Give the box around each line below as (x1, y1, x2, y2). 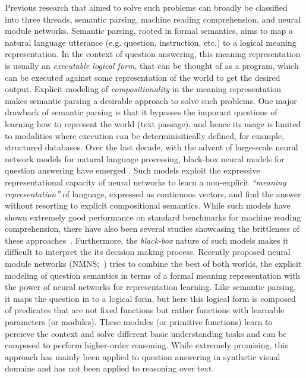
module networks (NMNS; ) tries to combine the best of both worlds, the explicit (5, 257, 302, 270)
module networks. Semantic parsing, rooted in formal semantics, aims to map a (5, 24, 294, 37)
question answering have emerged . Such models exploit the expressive (5, 164, 260, 177)
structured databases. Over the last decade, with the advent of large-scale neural (5, 141, 298, 153)
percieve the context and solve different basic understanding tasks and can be (5, 327, 287, 339)
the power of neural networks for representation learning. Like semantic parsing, (5, 281, 296, 293)
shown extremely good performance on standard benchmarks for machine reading (5, 210, 301, 223)
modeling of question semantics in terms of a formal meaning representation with (5, 269, 301, 281)
